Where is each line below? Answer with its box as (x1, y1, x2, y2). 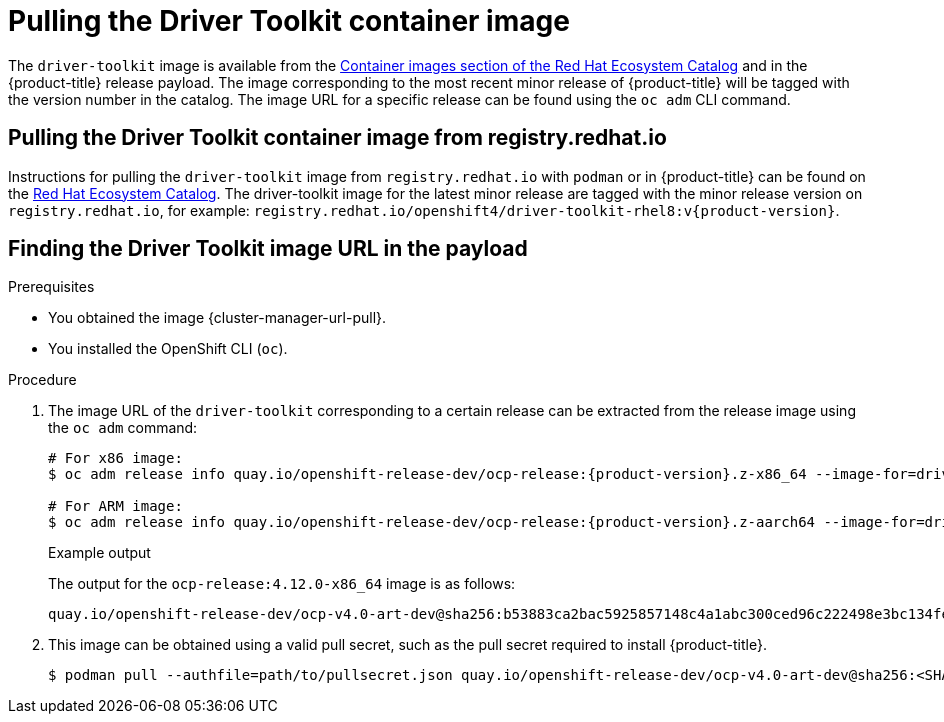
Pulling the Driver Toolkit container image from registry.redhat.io (8, 125, 667, 151)
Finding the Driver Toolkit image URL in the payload (8, 236, 528, 262)
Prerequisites (8, 278, 95, 296)
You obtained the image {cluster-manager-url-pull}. (48, 309, 387, 327)
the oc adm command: (48, 419, 198, 437)
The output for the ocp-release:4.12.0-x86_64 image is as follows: (48, 575, 516, 593)
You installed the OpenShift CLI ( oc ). (48, 340, 288, 358)
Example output (48, 544, 151, 562)
